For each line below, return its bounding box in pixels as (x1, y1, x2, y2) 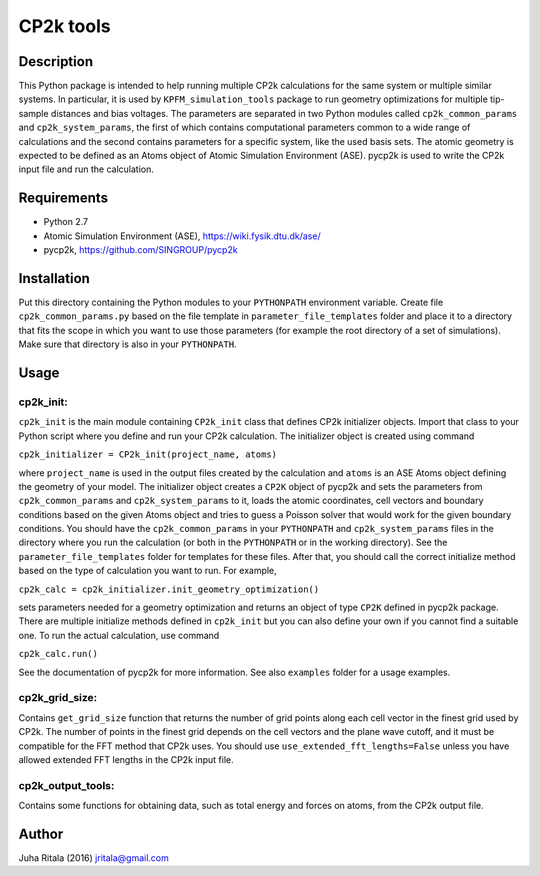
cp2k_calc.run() (18, 648, 99, 660)
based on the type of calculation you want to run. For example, (18, 565, 277, 577)
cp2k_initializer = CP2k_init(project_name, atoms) (18, 449, 278, 460)
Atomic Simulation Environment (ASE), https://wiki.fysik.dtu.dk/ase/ (43, 230, 321, 242)
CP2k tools (18, 15, 111, 37)
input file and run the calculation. (18, 163, 155, 175)
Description (18, 53, 94, 70)
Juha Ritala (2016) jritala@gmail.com (18, 851, 169, 864)
